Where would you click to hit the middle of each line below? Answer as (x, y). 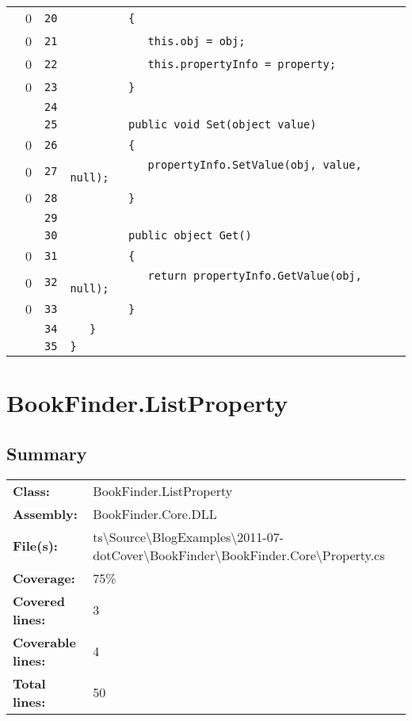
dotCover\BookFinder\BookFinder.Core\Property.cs (239, 555)
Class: (31, 490)
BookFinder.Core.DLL (155, 513)
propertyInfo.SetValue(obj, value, (255, 165)
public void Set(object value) (223, 124)
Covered (39, 601)
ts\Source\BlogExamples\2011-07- (188, 536)
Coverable (44, 642)
